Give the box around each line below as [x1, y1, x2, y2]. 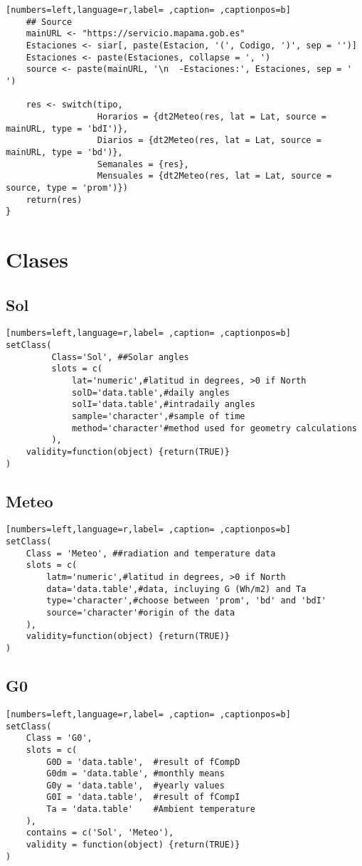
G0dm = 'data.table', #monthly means [46, 769, 225, 779]
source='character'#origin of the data [46, 608, 235, 618]
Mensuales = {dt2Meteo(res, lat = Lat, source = [97, 171, 332, 181]
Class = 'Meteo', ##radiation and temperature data [26, 548, 276, 559]
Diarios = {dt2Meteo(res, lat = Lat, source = [97, 135, 321, 146]
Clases [6, 245, 69, 273]
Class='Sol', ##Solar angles [51, 352, 189, 362]
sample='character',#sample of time [72, 411, 245, 421]
